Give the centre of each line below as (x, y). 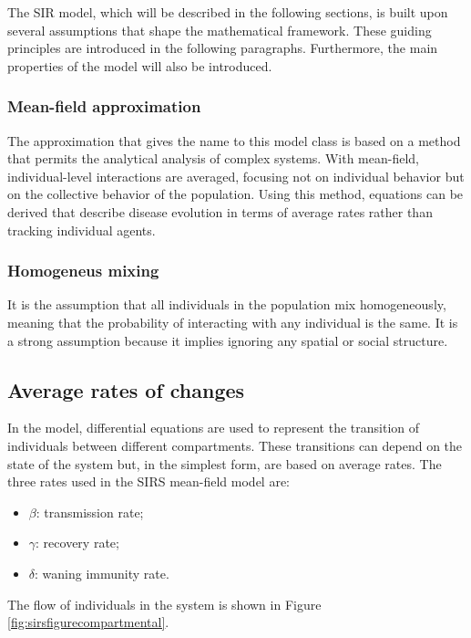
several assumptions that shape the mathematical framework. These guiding (220, 30)
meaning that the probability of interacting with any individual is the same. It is (233, 322)
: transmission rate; (90, 512)
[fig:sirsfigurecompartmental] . (88, 622)
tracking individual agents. (82, 230)
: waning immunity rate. (102, 573)
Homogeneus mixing (83, 271)
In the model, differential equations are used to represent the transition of (214, 428)
